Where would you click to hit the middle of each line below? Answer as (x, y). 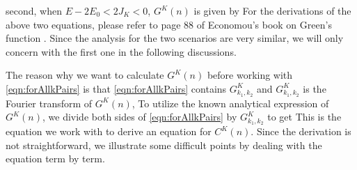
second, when (34, 10)
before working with (250, 75)
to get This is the (304, 117)
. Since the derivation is (301, 131)
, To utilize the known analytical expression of (230, 103)
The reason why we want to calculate (85, 75)
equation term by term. (55, 159)
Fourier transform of (49, 103)
